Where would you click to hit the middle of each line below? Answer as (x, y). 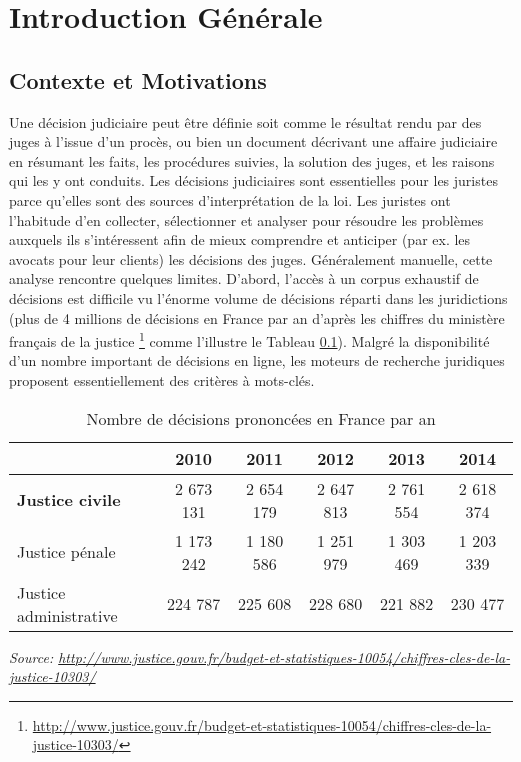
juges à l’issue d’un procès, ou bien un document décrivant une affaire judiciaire (253, 141)
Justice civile (69, 500)
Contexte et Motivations (138, 79)
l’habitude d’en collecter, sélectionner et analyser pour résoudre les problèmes (246, 219)
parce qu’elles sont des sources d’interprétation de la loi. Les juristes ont (230, 199)
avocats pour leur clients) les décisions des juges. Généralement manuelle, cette (251, 258)
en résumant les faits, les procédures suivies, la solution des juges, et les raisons (252, 160)
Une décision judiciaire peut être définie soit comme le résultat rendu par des (245, 121)
